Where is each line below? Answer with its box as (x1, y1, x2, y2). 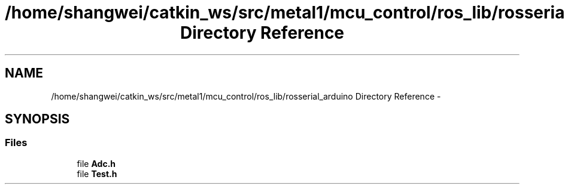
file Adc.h (77, 158, 116, 169)
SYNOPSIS (5, 111, 70, 127)
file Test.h (77, 168, 117, 179)
